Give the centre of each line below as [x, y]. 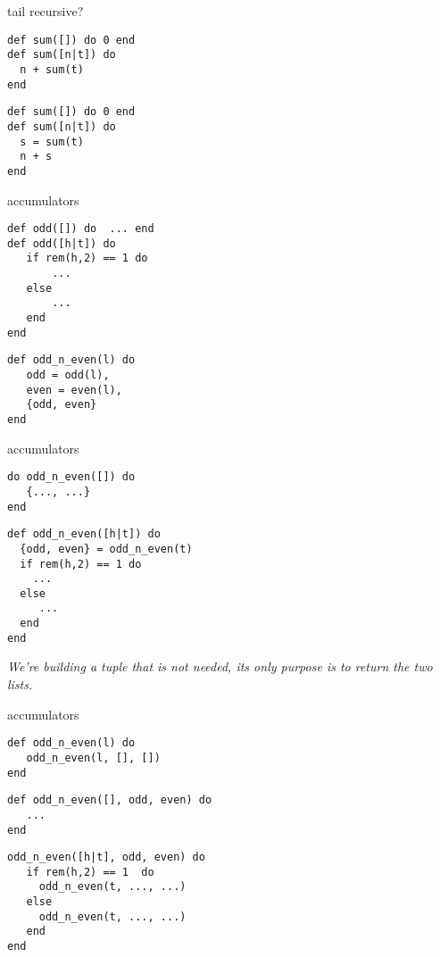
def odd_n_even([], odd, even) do [110, 800]
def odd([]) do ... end [81, 229]
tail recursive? [46, 11]
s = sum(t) [52, 141]
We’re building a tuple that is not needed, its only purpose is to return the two [220, 666]
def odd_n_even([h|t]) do [84, 534]
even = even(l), [74, 390]
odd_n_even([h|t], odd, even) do [106, 857]
